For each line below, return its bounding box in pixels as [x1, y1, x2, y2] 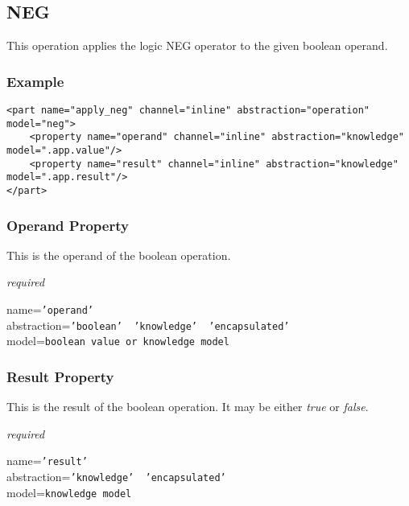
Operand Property [6, 215, 129, 235]
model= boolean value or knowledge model [6, 332, 229, 349]
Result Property [6, 366, 114, 386]
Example [6, 71, 64, 91]
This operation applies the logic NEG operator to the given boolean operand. [6, 37, 388, 54]
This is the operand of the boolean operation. [6, 246, 231, 263]
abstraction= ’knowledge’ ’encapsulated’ [6, 468, 226, 485]
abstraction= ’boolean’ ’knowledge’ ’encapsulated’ [6, 316, 290, 333]
